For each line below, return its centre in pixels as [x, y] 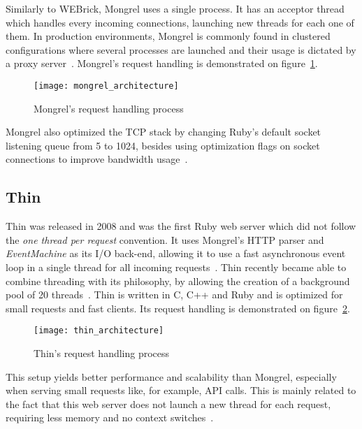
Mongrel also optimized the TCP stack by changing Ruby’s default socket [164, 132]
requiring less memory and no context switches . [110, 417]
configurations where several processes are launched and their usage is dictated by [181, 49]
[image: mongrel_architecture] [106, 86]
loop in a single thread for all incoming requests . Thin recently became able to [176, 267]
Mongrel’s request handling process [109, 108]
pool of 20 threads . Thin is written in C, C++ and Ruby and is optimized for [174, 295]
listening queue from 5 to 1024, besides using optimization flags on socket [163, 145]
